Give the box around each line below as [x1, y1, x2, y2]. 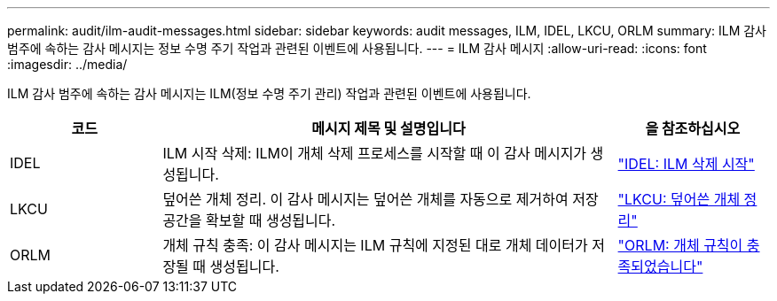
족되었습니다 [617, 258, 696, 275]
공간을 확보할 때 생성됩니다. [162, 212, 336, 229]
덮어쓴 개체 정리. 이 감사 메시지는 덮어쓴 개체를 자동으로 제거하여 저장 [162, 190, 599, 208]
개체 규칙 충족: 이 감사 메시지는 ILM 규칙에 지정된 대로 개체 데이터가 [162, 236, 588, 254]
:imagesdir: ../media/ [7, 57, 128, 72]
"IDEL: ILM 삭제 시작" [617, 155, 755, 173]
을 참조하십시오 [645, 120, 741, 137]
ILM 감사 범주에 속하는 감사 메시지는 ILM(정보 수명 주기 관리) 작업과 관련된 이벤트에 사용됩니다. [7, 86, 531, 101]
